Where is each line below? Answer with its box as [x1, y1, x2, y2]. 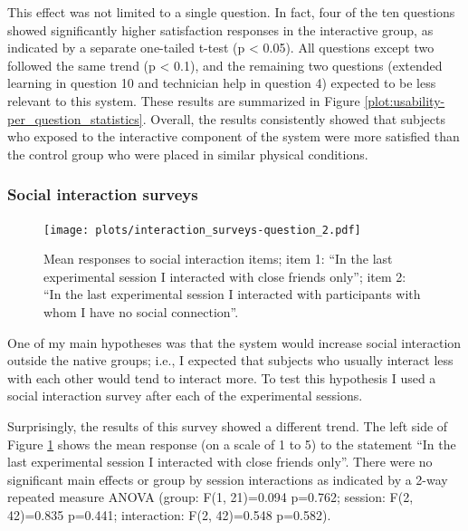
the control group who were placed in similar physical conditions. [7, 144, 368, 163]
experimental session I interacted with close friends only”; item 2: [43, 266, 406, 285]
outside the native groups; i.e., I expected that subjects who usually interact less [7, 351, 454, 370]
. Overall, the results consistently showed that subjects [142, 109, 445, 128]
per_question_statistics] [7, 109, 143, 128]
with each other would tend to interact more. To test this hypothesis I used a [7, 368, 436, 387]
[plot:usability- [364, 91, 445, 110]
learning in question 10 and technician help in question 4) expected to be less [7, 73, 436, 92]
